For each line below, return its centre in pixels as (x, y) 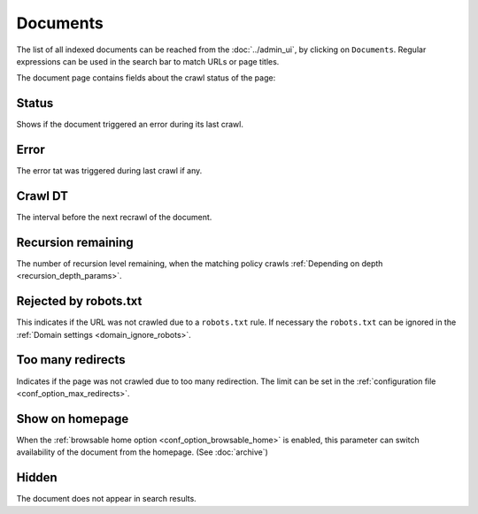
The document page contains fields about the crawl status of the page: (146, 78)
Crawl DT (42, 196)
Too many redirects (71, 360)
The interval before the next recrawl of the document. (114, 218)
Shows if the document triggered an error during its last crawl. (130, 125)
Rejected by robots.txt (79, 301)
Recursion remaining (75, 242)
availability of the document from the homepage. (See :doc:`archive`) (143, 452)
